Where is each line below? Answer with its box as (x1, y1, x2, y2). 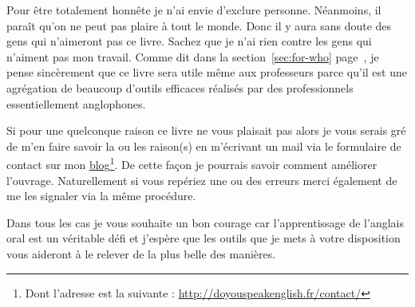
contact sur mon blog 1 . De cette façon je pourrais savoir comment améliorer (6, 154, 377, 172)
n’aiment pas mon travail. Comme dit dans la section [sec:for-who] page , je (6, 48, 379, 65)
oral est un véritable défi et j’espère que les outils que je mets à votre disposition (6, 230, 401, 246)
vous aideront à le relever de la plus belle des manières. (6, 245, 276, 262)
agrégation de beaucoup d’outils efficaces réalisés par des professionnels (6, 79, 354, 96)
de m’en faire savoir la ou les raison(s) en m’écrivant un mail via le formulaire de (6, 137, 401, 154)
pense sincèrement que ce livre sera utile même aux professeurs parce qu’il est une (6, 64, 407, 81)
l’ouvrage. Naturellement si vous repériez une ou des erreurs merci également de (6, 171, 397, 188)
